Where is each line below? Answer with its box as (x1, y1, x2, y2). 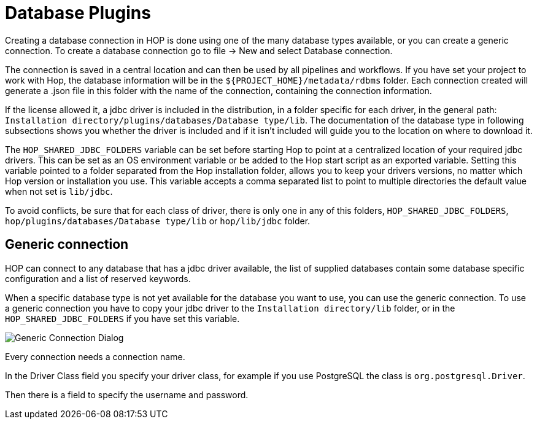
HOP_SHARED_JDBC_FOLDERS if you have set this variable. (5, 313, 240, 324)
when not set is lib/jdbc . (5, 186, 113, 197)
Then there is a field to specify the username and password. (5, 389, 249, 400)
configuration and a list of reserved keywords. (5, 273, 191, 284)
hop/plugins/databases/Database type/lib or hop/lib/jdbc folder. (5, 215, 311, 226)
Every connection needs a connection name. (5, 351, 185, 362)
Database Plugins (5, 2, 151, 23)
